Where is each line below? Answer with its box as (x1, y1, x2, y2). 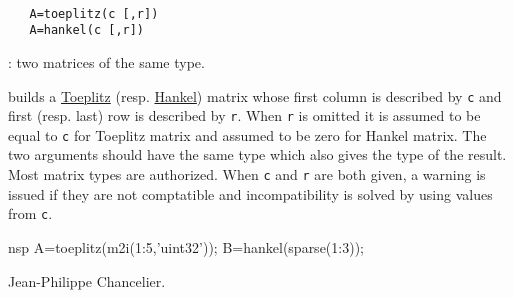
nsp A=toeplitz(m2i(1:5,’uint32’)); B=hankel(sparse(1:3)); (8, 236, 364, 257)
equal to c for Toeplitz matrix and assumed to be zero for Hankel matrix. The (8, 124, 487, 145)
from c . (8, 203, 53, 224)
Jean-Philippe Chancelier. (8, 270, 166, 291)
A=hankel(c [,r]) (29, 23, 145, 38)
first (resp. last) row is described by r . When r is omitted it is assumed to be (8, 105, 481, 126)
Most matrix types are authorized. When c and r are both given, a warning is (8, 164, 486, 185)
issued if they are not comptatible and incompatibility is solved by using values (8, 183, 493, 204)
